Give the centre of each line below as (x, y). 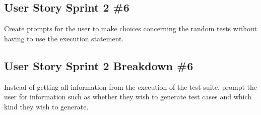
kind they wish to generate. (46, 106)
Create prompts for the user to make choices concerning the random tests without (131, 28)
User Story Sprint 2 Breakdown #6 (99, 65)
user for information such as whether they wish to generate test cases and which (128, 97)
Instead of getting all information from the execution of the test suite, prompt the (131, 87)
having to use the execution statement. (64, 38)
